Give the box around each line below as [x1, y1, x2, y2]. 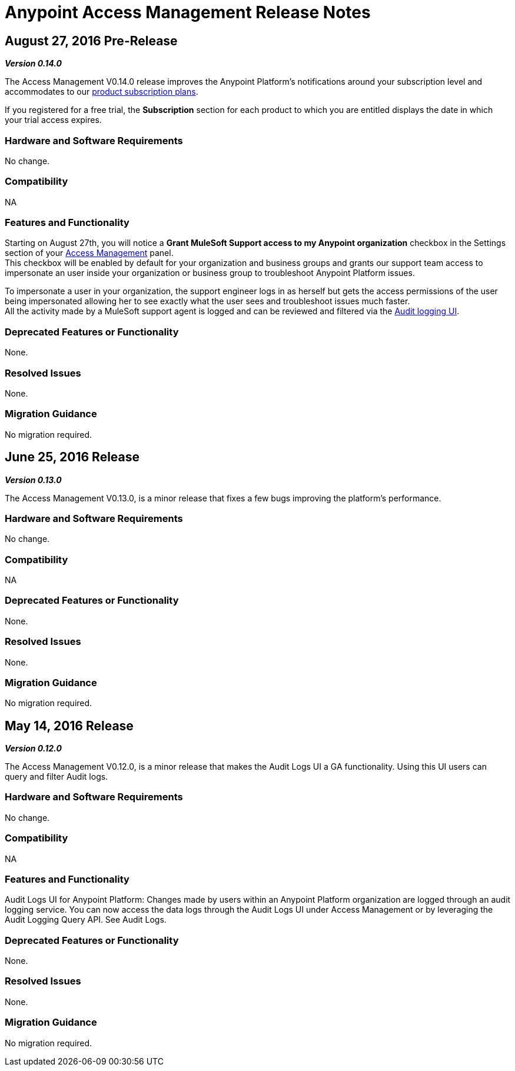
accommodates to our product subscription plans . [5, 87, 198, 97]
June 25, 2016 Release [5, 450, 140, 465]
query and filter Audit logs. [5, 771, 108, 782]
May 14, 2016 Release [5, 718, 134, 733]
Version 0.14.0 [5, 58, 62, 69]
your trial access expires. [5, 115, 102, 125]
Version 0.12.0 [5, 743, 62, 754]
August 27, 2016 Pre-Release [5, 33, 178, 48]
